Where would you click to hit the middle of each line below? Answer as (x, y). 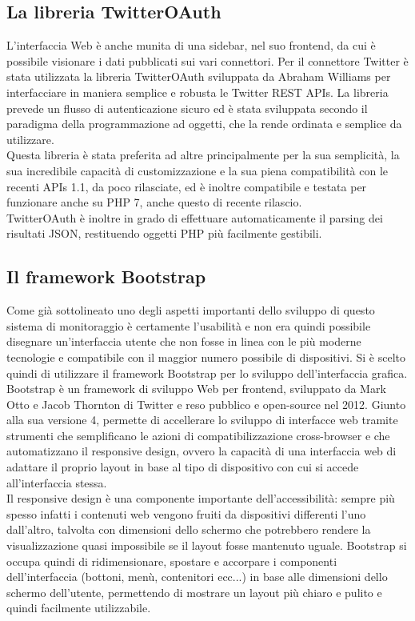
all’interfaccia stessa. (57, 482)
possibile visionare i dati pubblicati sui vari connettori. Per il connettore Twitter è (207, 60)
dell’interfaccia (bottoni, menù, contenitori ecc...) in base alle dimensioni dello (197, 577)
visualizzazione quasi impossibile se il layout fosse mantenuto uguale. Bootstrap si (207, 545)
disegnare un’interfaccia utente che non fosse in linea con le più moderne (184, 341)
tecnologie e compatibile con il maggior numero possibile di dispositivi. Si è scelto (206, 357)
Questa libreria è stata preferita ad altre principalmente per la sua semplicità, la (203, 155)
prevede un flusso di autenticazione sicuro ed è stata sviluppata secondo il (187, 108)
